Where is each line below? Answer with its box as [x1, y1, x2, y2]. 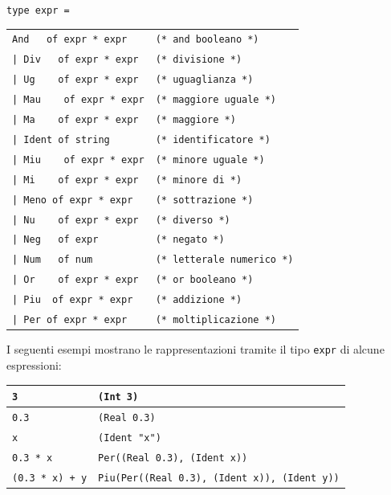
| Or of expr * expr [12, 274, 139, 286]
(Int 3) [98, 391, 139, 403]
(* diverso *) [155, 214, 230, 226]
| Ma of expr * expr [12, 114, 139, 126]
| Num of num [12, 254, 93, 266]
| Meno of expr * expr [12, 194, 133, 206]
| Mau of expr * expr [12, 94, 145, 106]
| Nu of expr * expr [12, 214, 139, 226]
